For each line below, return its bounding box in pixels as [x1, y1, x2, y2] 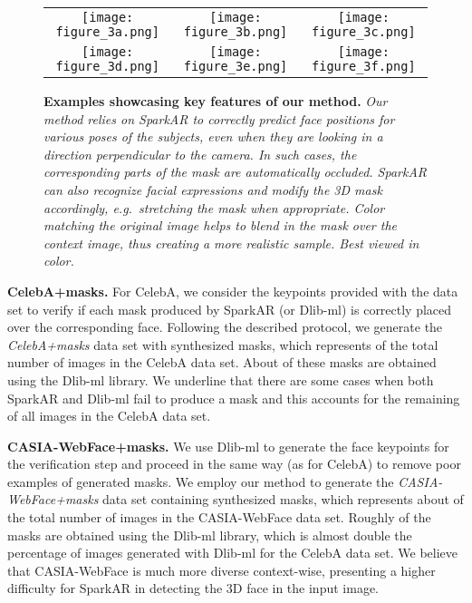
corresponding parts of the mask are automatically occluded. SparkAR [43, 162, 428, 181]
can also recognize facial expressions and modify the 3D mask [43, 180, 382, 199]
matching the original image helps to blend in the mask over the [43, 216, 398, 235]
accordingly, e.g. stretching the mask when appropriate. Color [43, 198, 385, 217]
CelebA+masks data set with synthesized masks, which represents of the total [7, 335, 438, 354]
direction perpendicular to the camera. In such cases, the [43, 144, 357, 163]
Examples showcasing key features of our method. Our [43, 92, 388, 110]
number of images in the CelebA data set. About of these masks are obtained [7, 353, 437, 372]
